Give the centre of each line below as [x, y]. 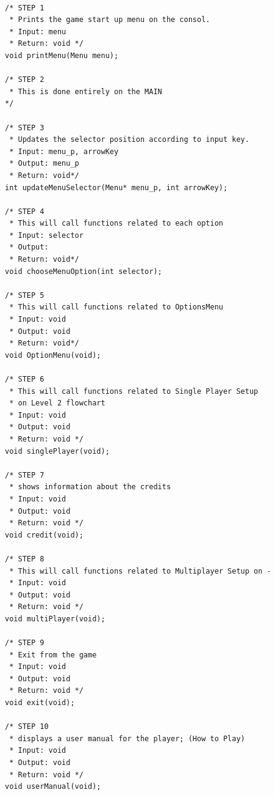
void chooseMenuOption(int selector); [84, 271]
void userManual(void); [53, 787]
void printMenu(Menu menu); [62, 55]
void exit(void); [40, 703]
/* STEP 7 [25, 475]
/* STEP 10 [27, 727]
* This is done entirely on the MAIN [86, 91]
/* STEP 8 [25, 559]
